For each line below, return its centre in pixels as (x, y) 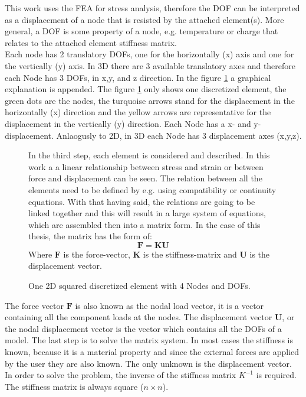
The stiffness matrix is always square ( (74, 386)
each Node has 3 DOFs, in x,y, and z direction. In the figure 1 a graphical (138, 77)
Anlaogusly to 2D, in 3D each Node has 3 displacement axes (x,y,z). (179, 135)
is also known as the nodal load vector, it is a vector (170, 305)
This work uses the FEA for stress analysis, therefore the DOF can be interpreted (152, 8)
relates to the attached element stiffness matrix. (91, 42)
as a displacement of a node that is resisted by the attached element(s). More (144, 19)
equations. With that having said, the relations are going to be (142, 201)
